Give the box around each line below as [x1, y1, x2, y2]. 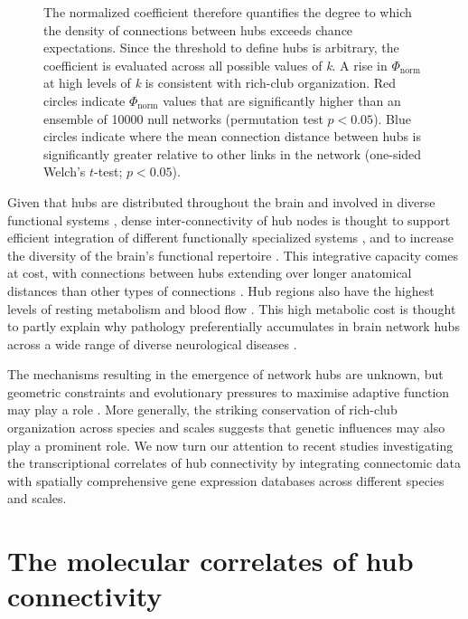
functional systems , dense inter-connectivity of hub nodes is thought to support [7, 210, 451, 229]
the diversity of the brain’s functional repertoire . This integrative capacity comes [7, 245, 459, 264]
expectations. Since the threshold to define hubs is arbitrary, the [43, 38, 399, 57]
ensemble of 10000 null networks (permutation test [43, 109, 323, 128]
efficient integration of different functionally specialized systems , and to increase [7, 228, 454, 247]
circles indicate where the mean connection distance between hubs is [43, 127, 421, 146]
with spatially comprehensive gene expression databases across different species [7, 471, 445, 490]
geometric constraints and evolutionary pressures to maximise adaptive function [7, 382, 450, 401]
